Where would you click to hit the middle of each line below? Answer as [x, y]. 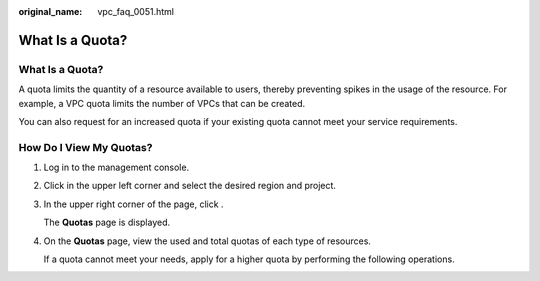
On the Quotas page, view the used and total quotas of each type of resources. [207, 241]
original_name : [50, 11]
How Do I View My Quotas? [85, 147]
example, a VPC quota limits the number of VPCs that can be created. [162, 103]
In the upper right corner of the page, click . [133, 204]
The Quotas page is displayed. [107, 222]
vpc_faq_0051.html [136, 11]
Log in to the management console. [116, 167]
